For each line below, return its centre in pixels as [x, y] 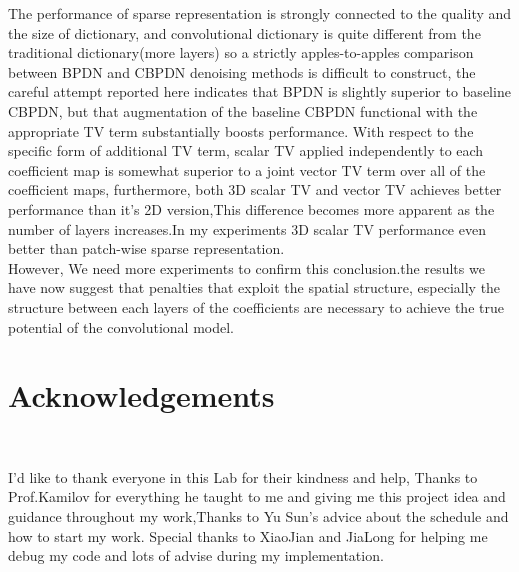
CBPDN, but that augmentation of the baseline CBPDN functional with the [243, 110]
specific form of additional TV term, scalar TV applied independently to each [246, 150]
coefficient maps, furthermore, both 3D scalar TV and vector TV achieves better [255, 189]
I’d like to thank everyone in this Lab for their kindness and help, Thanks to [243, 476]
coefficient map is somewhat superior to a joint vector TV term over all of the [247, 169]
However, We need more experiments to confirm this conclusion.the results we [246, 267]
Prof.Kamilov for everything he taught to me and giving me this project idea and [257, 496]
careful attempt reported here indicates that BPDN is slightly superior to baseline [259, 91]
